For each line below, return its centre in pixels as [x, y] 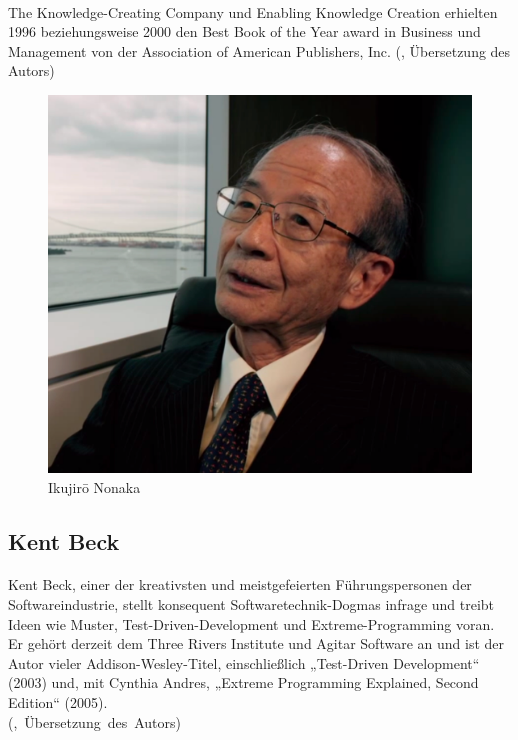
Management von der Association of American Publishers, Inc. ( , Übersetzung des [259, 50]
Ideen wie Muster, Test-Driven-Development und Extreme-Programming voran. [251, 623]
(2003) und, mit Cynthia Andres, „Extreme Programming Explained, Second [243, 682]
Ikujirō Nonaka [94, 486]
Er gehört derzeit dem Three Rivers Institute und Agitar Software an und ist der [256, 643]
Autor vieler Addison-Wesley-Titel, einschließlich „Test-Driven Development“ [244, 662]
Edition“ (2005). [58, 702]
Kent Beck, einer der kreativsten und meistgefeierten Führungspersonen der [240, 584]
